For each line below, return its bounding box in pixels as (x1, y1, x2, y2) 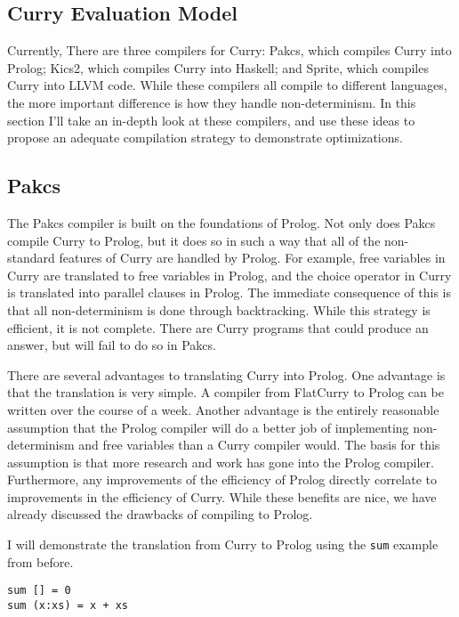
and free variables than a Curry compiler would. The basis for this (78, 435, 440, 454)
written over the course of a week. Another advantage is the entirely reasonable (7, 400, 439, 418)
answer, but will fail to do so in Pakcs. (7, 336, 216, 354)
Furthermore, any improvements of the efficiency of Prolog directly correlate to (7, 470, 437, 489)
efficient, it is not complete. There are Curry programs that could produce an (7, 318, 429, 337)
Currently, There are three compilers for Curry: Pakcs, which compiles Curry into (7, 41, 452, 60)
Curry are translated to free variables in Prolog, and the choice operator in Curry (7, 265, 452, 284)
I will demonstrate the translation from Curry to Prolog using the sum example (7, 535, 439, 554)
